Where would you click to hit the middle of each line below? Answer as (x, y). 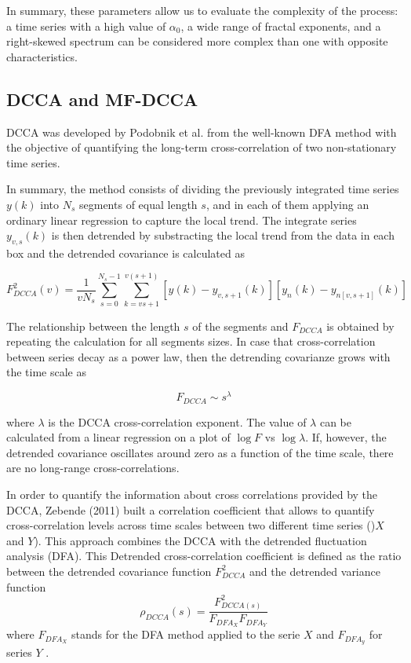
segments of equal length (138, 204)
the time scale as (47, 372)
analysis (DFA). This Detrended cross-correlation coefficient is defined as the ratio (204, 556)
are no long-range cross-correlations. (93, 468)
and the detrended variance (315, 571)
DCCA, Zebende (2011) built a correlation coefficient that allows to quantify (191, 509)
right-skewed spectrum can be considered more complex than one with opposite (197, 41)
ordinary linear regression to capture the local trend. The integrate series (182, 220)
